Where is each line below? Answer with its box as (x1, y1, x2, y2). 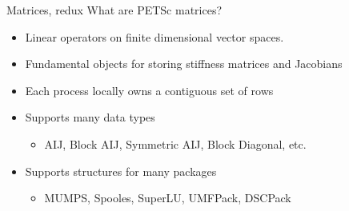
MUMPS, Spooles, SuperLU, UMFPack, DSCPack (44, 189, 291, 206)
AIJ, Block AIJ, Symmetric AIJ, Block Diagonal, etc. (44, 135, 307, 152)
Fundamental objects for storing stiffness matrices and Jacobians (25, 55, 343, 72)
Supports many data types (25, 109, 155, 125)
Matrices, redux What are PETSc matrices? (6, 2, 223, 18)
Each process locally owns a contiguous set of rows (25, 82, 274, 98)
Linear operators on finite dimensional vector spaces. (25, 28, 284, 45)
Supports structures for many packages (25, 162, 217, 179)
